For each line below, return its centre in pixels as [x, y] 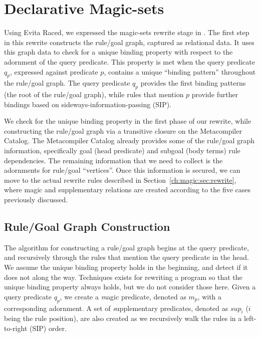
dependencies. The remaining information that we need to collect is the [113, 160]
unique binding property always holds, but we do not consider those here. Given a [130, 287]
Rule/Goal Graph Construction [87, 227]
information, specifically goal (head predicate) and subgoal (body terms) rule [122, 150]
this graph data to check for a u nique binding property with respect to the [118, 52]
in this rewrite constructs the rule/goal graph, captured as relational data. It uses [129, 42]
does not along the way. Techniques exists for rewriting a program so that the [123, 277]
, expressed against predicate [54, 71]
